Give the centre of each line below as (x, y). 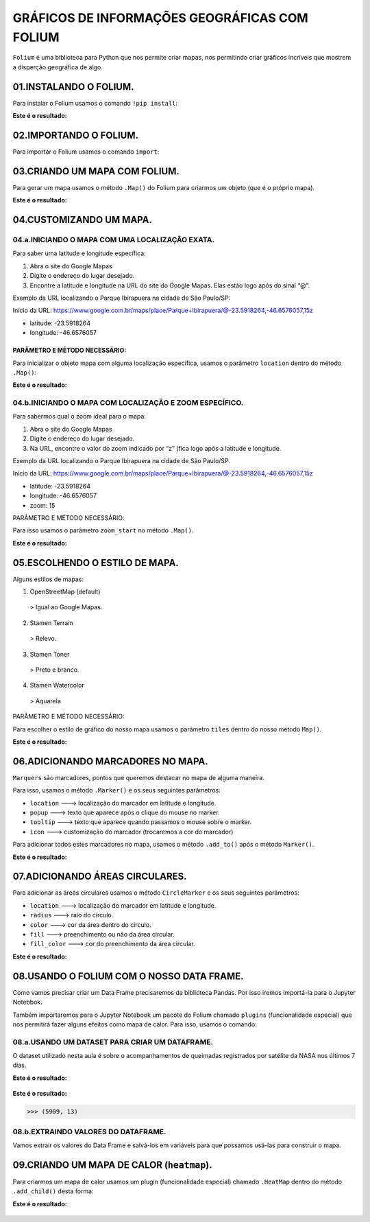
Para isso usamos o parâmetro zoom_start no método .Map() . (103, 530)
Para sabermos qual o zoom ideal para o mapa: (79, 416)
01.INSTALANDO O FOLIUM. (73, 87)
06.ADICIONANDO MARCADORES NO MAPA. (110, 761)
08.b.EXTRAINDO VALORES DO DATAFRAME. (90, 1131)
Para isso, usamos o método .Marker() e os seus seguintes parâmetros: (116, 790)
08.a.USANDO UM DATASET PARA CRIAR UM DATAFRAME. (113, 1042)
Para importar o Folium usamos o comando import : (86, 152)
